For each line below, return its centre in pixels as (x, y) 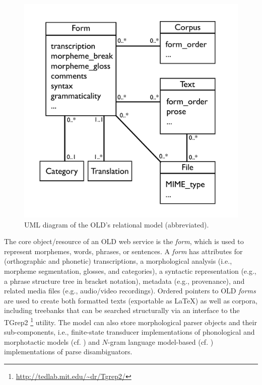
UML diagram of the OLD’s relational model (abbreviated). (117, 224)
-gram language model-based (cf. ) (160, 341)
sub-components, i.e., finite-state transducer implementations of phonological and (129, 332)
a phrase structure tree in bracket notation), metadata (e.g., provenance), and (124, 281)
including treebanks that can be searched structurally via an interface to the (122, 310)
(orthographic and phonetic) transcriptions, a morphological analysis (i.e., (118, 261)
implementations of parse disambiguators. (68, 352)
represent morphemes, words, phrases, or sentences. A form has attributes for (123, 251)
